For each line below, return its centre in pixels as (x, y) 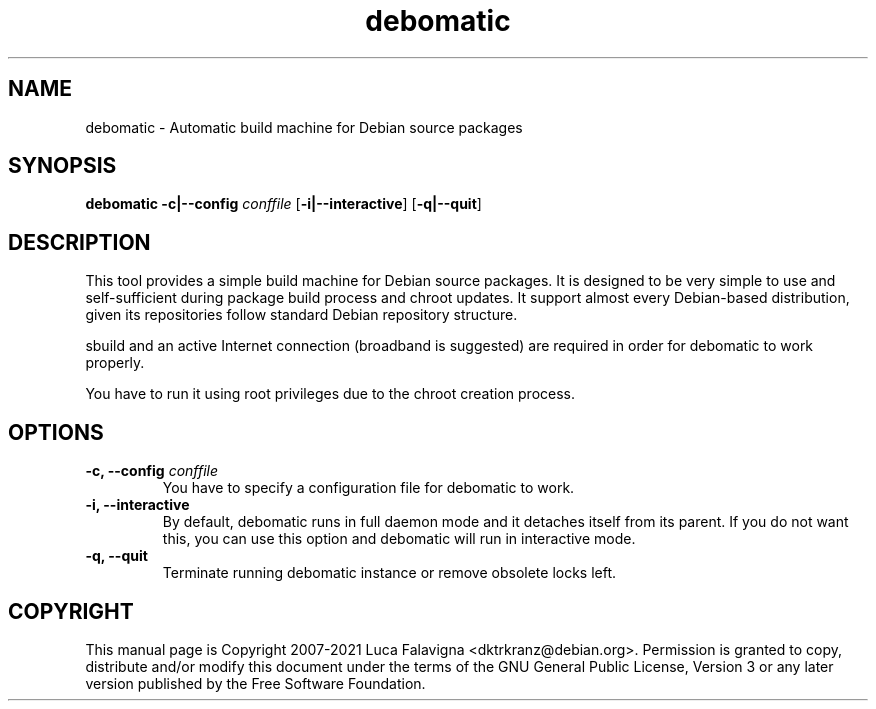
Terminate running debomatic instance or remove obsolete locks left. (389, 573)
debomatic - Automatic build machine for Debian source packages (304, 127)
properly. (115, 363)
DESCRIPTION (79, 242)
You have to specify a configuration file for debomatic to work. (368, 488)
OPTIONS (56, 432)
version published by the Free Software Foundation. (255, 683)
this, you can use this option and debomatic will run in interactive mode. (399, 539)
